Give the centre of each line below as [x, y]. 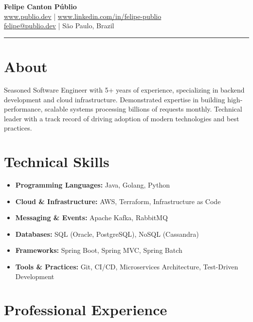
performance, [23, 109]
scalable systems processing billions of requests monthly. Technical [144, 109]
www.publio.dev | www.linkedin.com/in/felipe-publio [83, 16]
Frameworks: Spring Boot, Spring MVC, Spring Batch [99, 250]
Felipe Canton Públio [40, 6]
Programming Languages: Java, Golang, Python [92, 185]
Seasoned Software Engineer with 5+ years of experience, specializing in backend [124, 89]
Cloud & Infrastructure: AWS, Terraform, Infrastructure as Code [118, 201]
